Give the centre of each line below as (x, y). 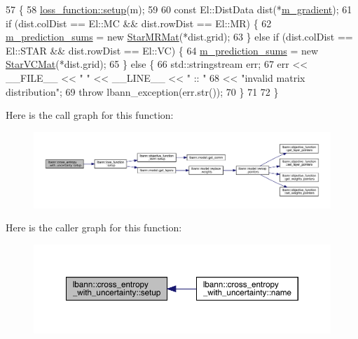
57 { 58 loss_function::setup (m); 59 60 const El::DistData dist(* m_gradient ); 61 (179, 9)
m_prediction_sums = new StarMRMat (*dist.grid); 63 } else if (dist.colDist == (179, 37)
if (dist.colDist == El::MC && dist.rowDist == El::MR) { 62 (139, 23)
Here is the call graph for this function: (90, 115)
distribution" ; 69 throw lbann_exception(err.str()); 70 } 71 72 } (142, 91)
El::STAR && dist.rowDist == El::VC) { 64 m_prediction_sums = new (162, 50)
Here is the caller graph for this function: (94, 228)
